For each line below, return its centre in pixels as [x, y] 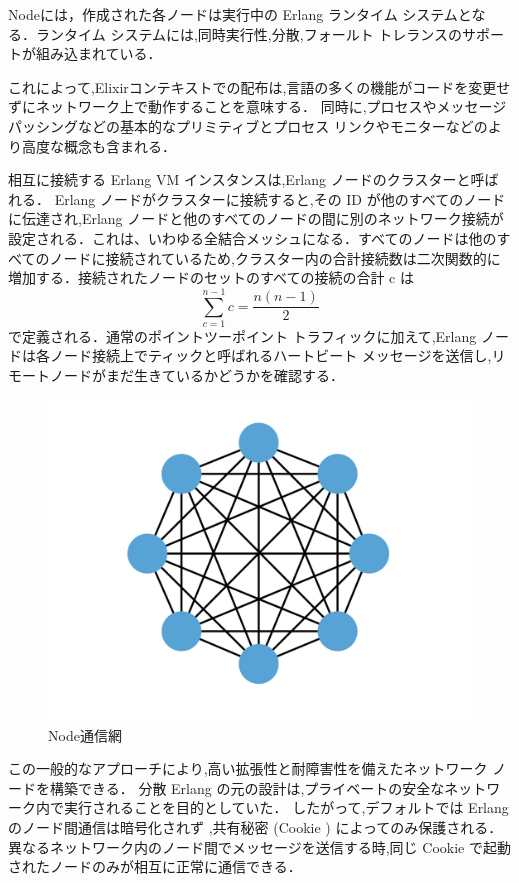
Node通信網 [85, 734]
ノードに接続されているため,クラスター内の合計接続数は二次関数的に [275, 257]
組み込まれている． [98, 53]
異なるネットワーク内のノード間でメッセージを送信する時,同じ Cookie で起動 [259, 846]
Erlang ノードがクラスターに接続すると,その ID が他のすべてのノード [280, 198]
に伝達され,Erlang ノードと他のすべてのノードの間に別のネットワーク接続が [256, 218]
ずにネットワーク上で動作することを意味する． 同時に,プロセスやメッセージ [257, 106]
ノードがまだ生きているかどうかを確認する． [196, 375]
